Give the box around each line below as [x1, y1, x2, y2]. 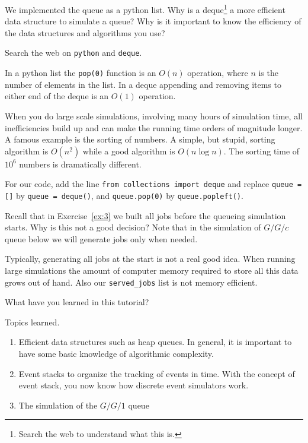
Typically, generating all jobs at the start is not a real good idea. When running [5, 252, 296, 265]
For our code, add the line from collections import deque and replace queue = [5, 178, 302, 190]
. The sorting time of [223, 144, 300, 157]
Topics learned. [5, 315, 60, 328]
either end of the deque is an [5, 90, 109, 102]
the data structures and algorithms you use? [5, 26, 165, 39]
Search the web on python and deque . [5, 46, 142, 59]
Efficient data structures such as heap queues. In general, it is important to [18, 336, 292, 348]
